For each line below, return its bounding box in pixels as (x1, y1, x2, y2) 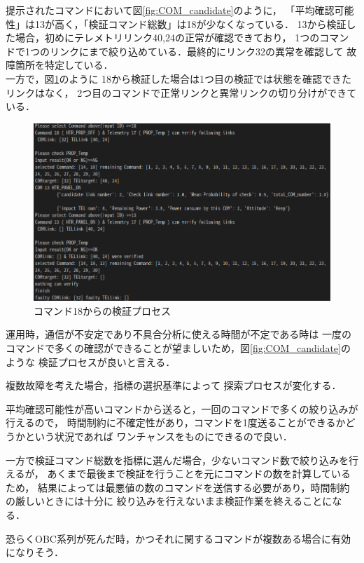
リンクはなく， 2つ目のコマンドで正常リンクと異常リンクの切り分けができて (6, 85, 357, 100)
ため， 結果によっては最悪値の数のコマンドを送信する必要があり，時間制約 (6, 480, 350, 494)
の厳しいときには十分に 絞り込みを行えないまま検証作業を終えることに (6, 494, 332, 508)
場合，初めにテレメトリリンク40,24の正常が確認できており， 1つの (15, 30, 320, 45)
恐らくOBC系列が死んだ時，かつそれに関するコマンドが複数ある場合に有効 (6, 531, 351, 545)
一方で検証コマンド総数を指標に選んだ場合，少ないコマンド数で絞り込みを (6, 452, 349, 467)
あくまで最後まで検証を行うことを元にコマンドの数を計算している (47, 466, 351, 481)
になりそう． (6, 545, 64, 559)
